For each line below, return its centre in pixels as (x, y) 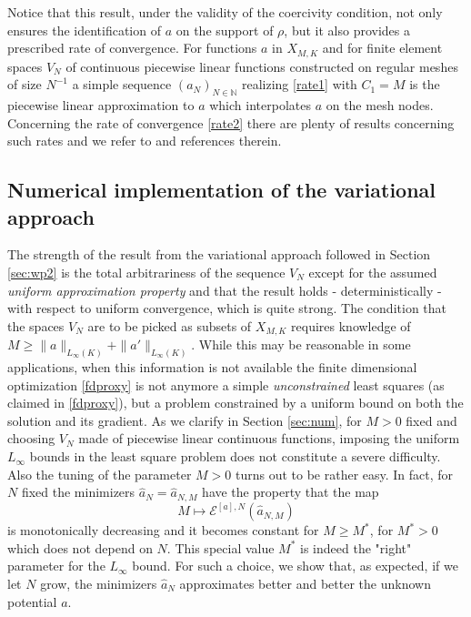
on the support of (225, 30)
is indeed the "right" (356, 547)
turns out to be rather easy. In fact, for (344, 474)
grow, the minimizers (99, 583)
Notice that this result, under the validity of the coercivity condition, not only (225, 12)
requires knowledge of (351, 325)
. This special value (220, 547)
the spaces (36, 325)
